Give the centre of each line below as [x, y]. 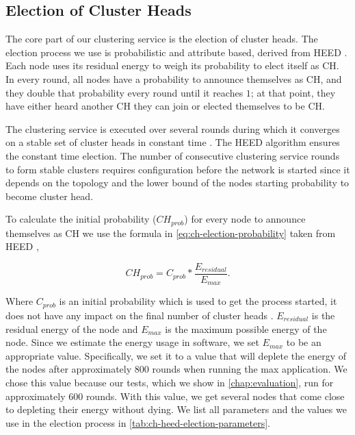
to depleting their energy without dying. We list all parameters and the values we [176, 409]
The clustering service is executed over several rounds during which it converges [173, 128]
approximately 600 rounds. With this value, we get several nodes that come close [175, 396]
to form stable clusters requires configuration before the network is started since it [178, 169]
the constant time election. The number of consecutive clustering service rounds [173, 155]
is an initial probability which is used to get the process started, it [198, 301]
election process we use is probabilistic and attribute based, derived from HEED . [176, 52]
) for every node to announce [245, 219]
